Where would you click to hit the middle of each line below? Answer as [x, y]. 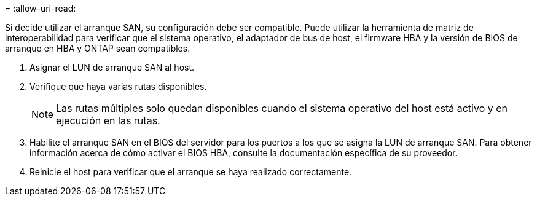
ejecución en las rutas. [108, 120]
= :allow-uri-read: [41, 8]
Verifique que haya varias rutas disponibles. [118, 86]
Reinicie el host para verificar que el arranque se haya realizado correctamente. [191, 172]
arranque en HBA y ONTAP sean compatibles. [98, 48]
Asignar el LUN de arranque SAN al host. [112, 67]
